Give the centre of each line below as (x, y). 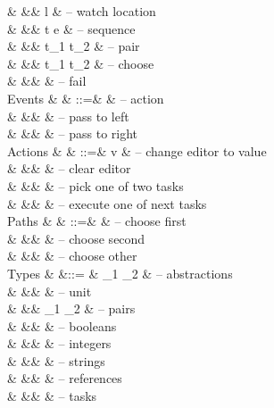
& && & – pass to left (68, 116)
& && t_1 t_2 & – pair (74, 46)
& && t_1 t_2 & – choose (81, 63)
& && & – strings (56, 360)
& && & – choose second (76, 238)
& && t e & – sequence (71, 28)
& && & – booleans (62, 325)
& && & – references (65, 378)
